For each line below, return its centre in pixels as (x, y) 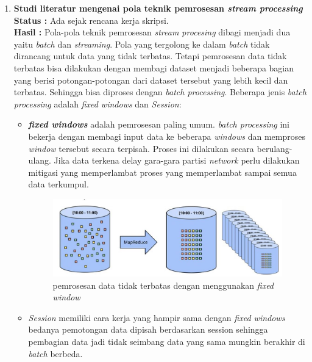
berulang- (275, 148)
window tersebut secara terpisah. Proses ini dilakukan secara (141, 148)
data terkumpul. (58, 184)
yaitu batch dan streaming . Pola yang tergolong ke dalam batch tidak (142, 44)
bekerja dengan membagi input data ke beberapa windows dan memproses (167, 136)
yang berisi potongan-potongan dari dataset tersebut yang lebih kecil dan (151, 80)
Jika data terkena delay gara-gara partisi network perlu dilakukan (177, 160)
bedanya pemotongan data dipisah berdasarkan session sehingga (148, 329)
